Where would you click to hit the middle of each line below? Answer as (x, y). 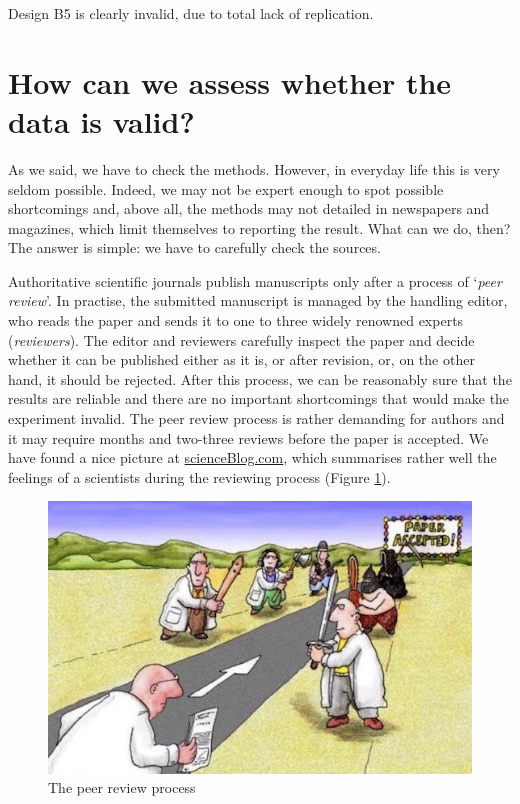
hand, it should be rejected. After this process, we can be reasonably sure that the (260, 378)
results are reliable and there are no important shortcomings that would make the (259, 398)
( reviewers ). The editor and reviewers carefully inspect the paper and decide (241, 339)
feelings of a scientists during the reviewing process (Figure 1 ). (199, 476)
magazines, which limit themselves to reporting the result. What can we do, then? (259, 227)
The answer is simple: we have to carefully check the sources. (194, 247)
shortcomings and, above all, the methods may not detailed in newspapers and (249, 208)
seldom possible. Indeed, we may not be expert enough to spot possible (226, 188)
